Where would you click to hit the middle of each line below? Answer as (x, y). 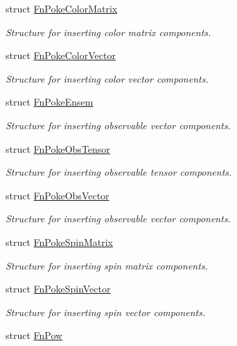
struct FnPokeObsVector (58, 195)
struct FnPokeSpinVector (58, 289)
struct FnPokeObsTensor (58, 148)
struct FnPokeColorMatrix (62, 8)
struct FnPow (34, 335)
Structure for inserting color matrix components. (108, 32)
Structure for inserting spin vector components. (106, 312)
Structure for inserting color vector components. (107, 78)
